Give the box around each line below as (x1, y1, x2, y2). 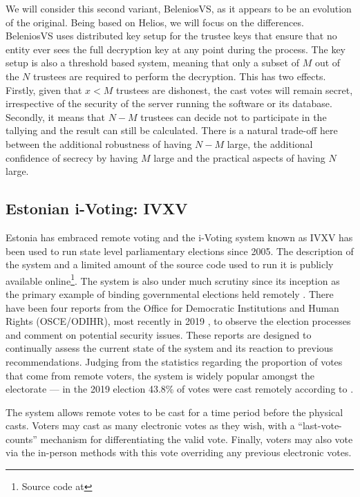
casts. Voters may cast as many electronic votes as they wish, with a (6, 418, 295, 433)
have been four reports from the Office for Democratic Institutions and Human (6, 300, 339, 315)
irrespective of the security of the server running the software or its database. (6, 96, 332, 111)
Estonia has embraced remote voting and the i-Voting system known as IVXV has (6, 229, 353, 244)
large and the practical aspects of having (153, 150, 325, 165)
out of (314, 55, 341, 70)
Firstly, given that (6, 82, 82, 97)
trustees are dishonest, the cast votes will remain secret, (115, 82, 353, 97)
